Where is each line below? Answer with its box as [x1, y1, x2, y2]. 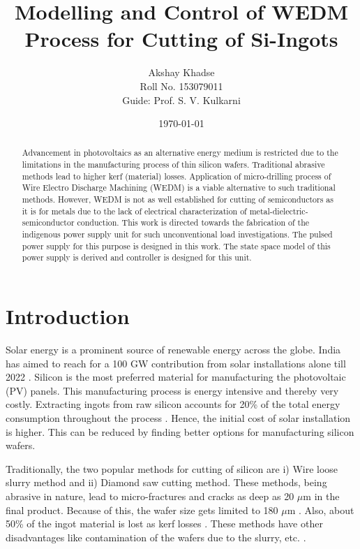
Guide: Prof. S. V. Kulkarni [122, 92, 241, 107]
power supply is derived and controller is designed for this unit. [22, 251, 252, 263]
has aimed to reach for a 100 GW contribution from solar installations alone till [6, 356, 346, 370]
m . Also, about [287, 502, 354, 517]
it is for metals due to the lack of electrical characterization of [22, 205, 247, 217]
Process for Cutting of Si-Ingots [24, 24, 338, 53]
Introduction [6, 302, 130, 330]
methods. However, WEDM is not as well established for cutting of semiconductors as [22, 193, 333, 205]
